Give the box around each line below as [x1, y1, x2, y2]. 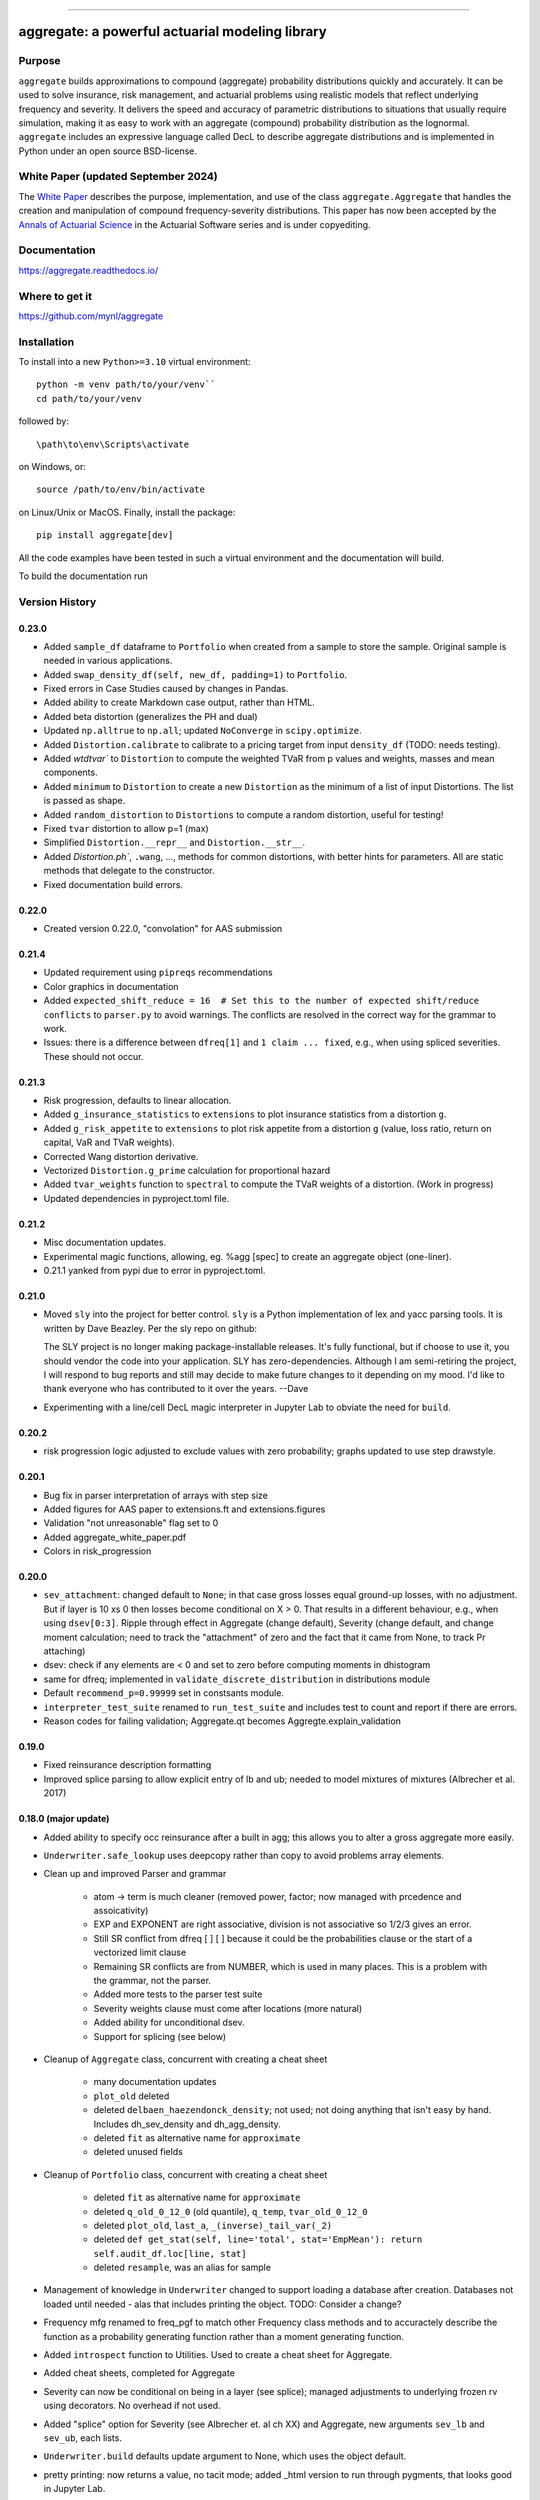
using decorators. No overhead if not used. [43, 2400, 221, 2412]
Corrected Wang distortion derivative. [43, 1150, 199, 1162]
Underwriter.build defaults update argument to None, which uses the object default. [43, 2450, 407, 2462]
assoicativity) [93, 1905, 149, 1917]
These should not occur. [43, 1050, 144, 1062]
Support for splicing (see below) [93, 2030, 227, 2042]
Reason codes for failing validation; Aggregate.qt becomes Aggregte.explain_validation [43, 1715, 402, 1727]
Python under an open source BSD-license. [18, 145, 198, 157]
